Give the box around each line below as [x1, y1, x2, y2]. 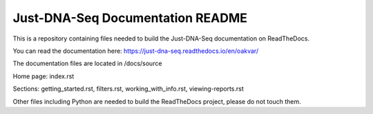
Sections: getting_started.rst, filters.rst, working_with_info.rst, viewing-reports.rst [12, 84, 245, 93]
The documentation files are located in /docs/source [12, 59, 162, 68]
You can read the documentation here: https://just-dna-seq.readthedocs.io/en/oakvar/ [12, 47, 259, 55]
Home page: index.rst [12, 72, 75, 80]
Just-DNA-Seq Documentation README [12, 10, 248, 25]
